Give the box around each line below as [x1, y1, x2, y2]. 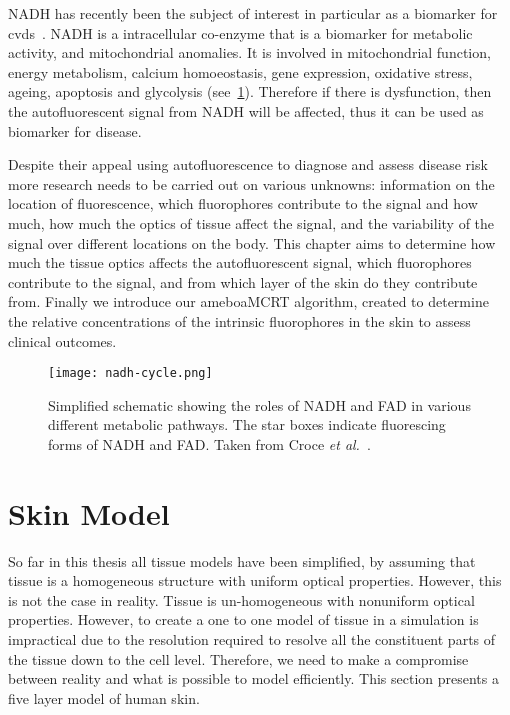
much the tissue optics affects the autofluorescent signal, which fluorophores [8, 252, 472, 273]
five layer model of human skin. [8, 687, 200, 708]
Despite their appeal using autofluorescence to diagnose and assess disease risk [8, 154, 488, 175]
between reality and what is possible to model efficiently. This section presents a [8, 668, 499, 689]
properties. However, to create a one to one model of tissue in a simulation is [8, 609, 479, 630]
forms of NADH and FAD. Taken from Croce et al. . [48, 433, 371, 454]
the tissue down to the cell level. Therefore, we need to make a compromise [8, 648, 469, 669]
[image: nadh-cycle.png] [48, 366, 213, 381]
